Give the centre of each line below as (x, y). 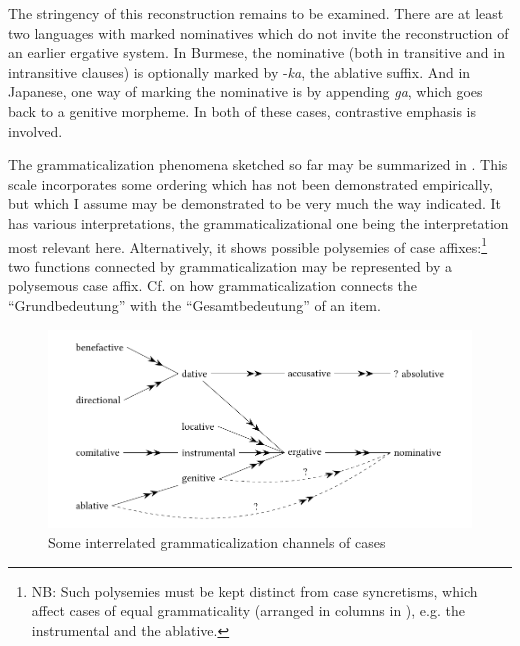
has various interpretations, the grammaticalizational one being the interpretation (258, 222)
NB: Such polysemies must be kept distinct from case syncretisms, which (254, 590)
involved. (35, 130)
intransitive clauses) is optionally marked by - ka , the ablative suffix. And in (239, 71)
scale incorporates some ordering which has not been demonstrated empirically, (250, 183)
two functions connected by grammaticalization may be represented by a (230, 265)
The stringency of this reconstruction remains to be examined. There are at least (256, 13)
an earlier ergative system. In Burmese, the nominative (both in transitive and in (256, 52)
